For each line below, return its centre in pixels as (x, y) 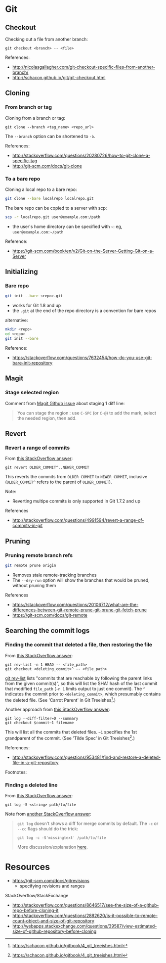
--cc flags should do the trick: (47, 829)
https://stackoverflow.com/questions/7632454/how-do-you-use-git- (82, 358)
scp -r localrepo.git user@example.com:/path (53, 217)
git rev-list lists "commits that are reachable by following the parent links (79, 678)
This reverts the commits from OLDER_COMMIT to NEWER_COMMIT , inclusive (76, 477)
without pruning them (34, 585)
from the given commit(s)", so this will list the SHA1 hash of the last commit (81, 683)
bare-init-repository (32, 363)
